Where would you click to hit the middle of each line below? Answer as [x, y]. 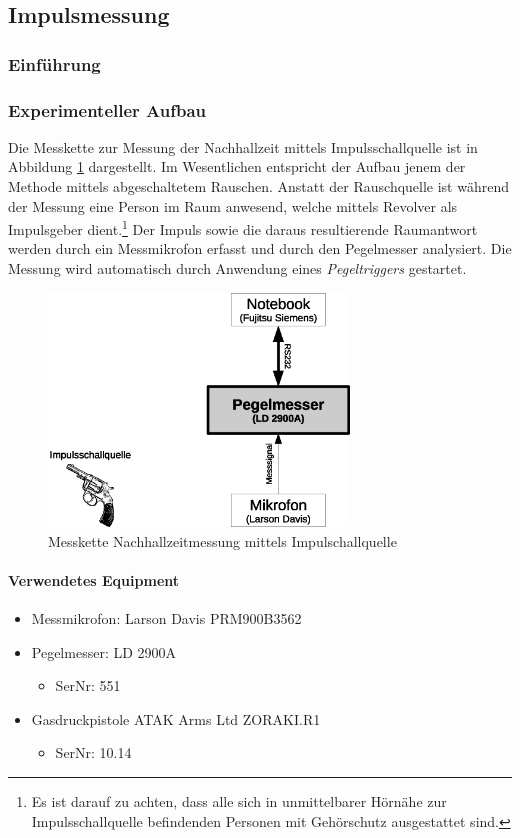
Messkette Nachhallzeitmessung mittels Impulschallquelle [222, 540]
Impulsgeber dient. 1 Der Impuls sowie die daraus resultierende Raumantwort [243, 227]
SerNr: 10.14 [93, 752]
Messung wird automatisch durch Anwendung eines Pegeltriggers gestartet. [237, 268]
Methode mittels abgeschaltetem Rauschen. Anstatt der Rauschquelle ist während [259, 186]
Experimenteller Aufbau [107, 109]
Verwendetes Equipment [94, 579]
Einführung [54, 63]
